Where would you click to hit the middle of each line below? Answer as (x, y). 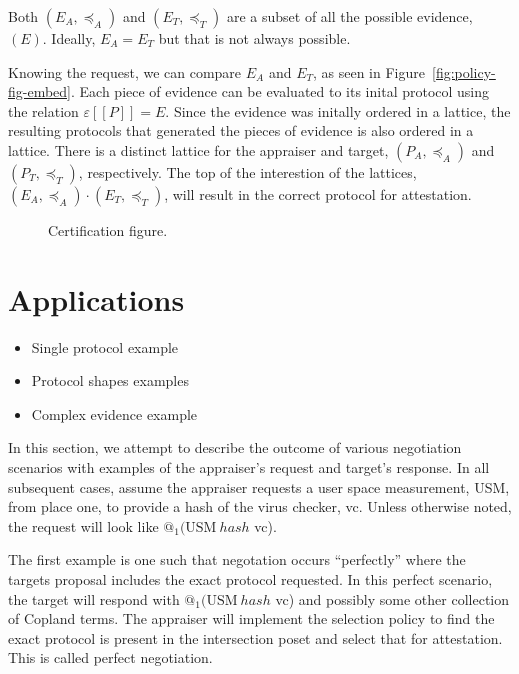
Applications (96, 298)
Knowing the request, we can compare (125, 71)
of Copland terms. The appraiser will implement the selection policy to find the (251, 618)
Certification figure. (108, 229)
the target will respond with (94, 598)
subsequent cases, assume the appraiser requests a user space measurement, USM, (259, 486)
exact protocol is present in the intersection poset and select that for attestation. (255, 637)
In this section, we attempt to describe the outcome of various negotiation (235, 447)
